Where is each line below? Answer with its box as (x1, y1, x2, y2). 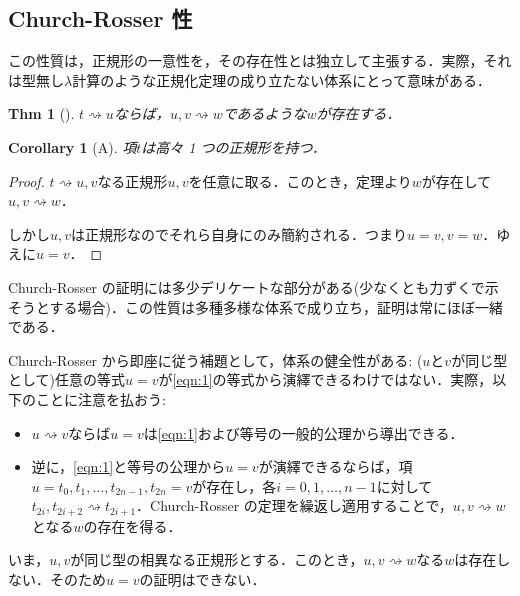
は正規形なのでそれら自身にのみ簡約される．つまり (71, 223, 408, 244)
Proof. (8, 170, 45, 191)
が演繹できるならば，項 (258, 456, 413, 477)
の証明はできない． (139, 568, 266, 589)
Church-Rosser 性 (8, 3, 193, 34)
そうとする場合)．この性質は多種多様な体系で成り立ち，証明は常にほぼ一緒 (8, 296, 504, 317)
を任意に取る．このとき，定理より (188, 170, 412, 191)
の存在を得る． (83, 515, 182, 536)
